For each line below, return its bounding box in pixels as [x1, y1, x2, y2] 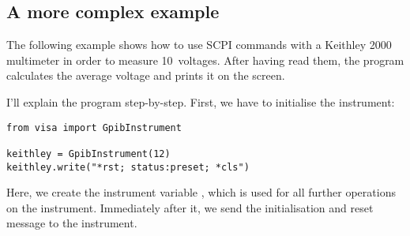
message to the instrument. [6, 215, 137, 231]
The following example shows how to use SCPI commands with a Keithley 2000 [6, 36, 392, 53]
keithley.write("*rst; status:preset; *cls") [6, 161, 250, 173]
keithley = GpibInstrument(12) [6, 148, 171, 159]
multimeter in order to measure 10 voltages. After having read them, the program [6, 51, 404, 68]
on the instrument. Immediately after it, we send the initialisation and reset [6, 199, 374, 215]
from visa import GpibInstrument [6, 122, 182, 133]
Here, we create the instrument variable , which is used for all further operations [6, 184, 396, 200]
